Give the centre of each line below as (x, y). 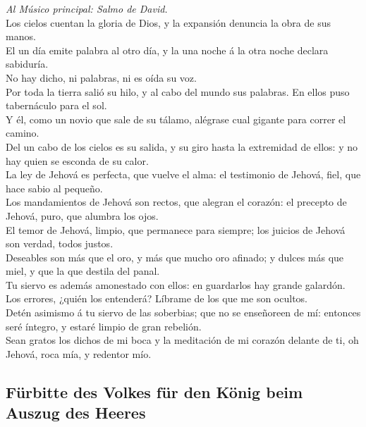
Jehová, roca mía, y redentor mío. (79, 353)
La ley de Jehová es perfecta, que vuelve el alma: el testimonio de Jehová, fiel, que (183, 174)
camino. (23, 133)
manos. (21, 36)
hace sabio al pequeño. (54, 188)
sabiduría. (27, 64)
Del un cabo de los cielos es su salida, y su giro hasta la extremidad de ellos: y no (182, 146)
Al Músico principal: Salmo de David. (87, 8)
